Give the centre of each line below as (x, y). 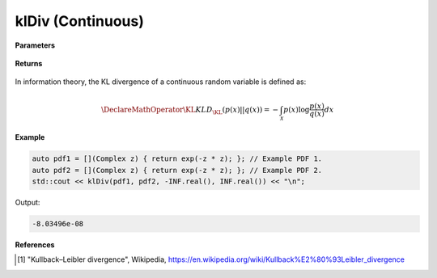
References (35, 244)
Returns (29, 63)
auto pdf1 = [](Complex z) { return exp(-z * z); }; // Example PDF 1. (177, 159)
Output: (28, 202)
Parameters (35, 45)
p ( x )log (297, 110)
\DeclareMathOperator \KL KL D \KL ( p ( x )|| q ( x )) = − (190, 111)
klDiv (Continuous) (80, 21)
